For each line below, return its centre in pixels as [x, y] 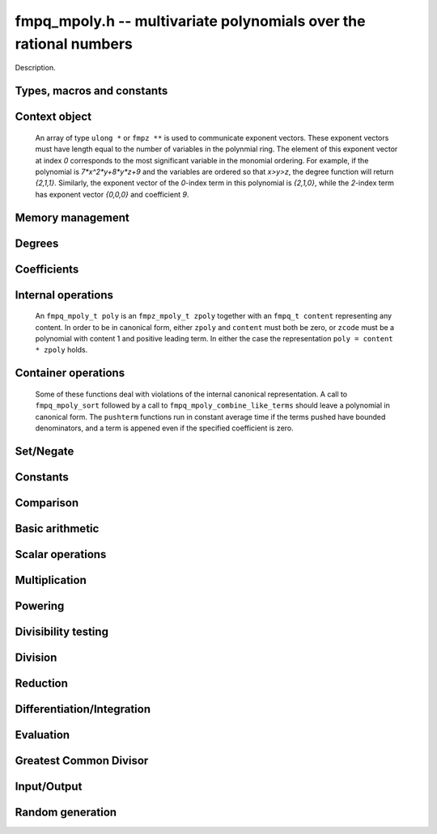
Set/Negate [45, 451]
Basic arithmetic [57, 529]
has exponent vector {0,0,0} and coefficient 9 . [112, 194]
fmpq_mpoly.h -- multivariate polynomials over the [190, 21]
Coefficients [47, 269]
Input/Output [49, 786]
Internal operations [64, 295]
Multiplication [51, 580]
